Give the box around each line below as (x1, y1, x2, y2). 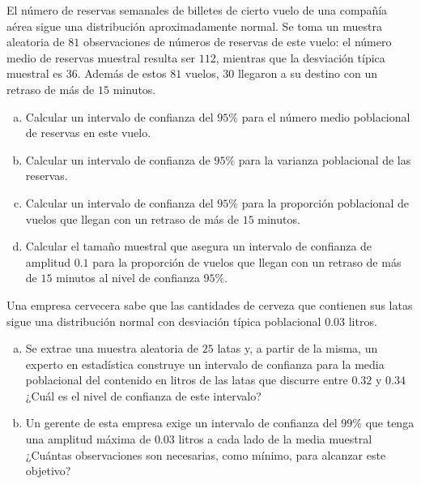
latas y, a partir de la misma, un (217, 340, 378, 357)
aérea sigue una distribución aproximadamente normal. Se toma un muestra (6, 17, 382, 34)
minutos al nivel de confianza (56, 269, 200, 286)
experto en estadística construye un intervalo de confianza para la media (25, 355, 385, 372)
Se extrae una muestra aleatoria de (25, 340, 199, 357)
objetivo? (25, 462, 71, 479)
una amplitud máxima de (25, 430, 151, 448)
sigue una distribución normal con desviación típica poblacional (6, 312, 321, 329)
